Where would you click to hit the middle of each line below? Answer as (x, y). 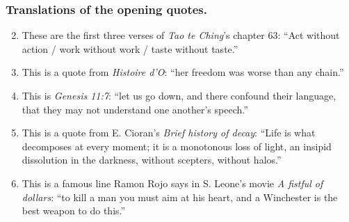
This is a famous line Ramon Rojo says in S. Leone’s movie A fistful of (172, 183)
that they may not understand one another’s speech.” (135, 109)
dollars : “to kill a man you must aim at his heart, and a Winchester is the (180, 197)
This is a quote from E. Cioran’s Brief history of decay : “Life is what (169, 133)
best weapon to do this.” (74, 211)
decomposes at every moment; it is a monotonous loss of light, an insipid (177, 146)
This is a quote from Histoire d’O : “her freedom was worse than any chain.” (183, 72)
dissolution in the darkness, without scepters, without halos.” (152, 160)
